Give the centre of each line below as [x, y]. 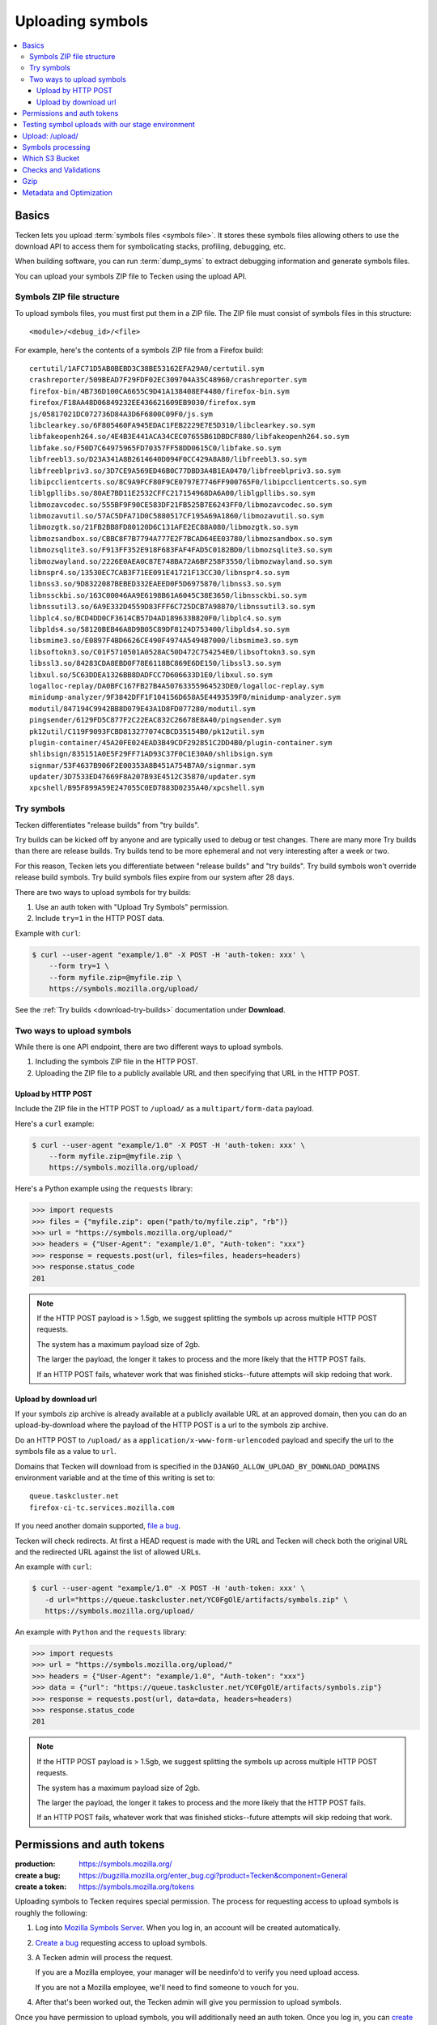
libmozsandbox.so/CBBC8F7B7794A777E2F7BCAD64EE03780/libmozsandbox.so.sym [181, 538]
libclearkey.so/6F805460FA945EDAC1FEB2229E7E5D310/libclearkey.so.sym [172, 425]
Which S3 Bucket [51, 159]
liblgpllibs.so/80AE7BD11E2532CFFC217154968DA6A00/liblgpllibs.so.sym [172, 493]
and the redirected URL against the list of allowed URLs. [108, 1552]
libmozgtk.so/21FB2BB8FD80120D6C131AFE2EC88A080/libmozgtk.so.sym [164, 527]
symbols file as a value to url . [66, 1452]
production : [35, 1864]
